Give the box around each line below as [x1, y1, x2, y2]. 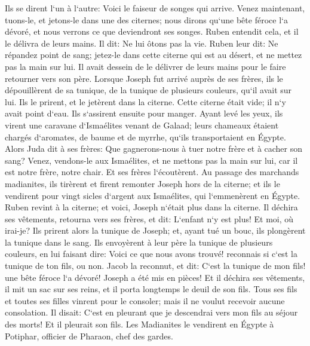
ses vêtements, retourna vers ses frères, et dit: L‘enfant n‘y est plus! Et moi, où [5, 212, 294, 225]
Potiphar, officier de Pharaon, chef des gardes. [5, 329, 173, 342]
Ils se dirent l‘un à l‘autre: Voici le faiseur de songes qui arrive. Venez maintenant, [5, 2, 305, 14]
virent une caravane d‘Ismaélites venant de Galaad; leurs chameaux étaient [5, 118, 279, 131]
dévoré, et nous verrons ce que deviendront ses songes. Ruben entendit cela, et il [5, 25, 299, 38]
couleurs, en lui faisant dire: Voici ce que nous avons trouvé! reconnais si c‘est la [5, 247, 297, 260]
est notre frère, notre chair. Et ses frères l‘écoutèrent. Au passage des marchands [5, 166, 299, 178]
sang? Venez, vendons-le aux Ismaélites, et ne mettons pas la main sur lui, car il [5, 154, 298, 166]
